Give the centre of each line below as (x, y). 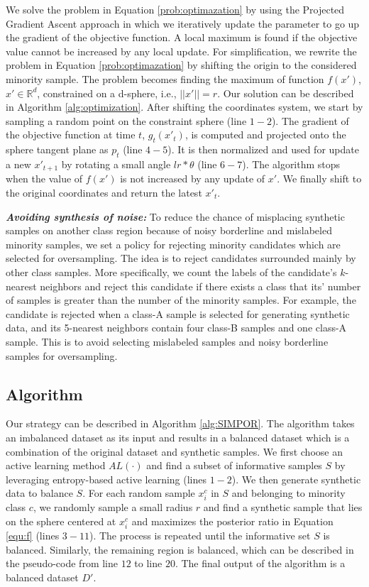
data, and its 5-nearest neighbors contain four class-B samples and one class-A (176, 328)
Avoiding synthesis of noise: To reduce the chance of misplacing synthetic (175, 216)
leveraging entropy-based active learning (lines (106, 479)
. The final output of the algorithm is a (260, 563)
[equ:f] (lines (33, 536)
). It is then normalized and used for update (263, 149)
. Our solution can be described (286, 93)
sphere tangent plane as (57, 149)
